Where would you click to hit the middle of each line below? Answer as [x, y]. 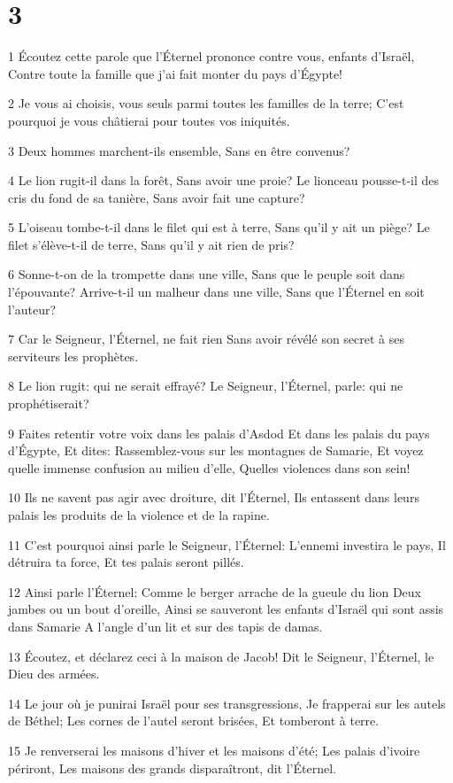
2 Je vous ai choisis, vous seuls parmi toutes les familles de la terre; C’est [206, 103]
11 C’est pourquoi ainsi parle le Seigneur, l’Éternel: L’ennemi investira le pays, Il [227, 544]
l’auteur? [32, 309]
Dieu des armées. [54, 674]
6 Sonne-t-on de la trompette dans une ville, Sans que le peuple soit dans [207, 274]
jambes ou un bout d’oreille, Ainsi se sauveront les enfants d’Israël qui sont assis [226, 609]
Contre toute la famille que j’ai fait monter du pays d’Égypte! [175, 73]
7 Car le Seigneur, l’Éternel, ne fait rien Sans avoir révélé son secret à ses [207, 339]
